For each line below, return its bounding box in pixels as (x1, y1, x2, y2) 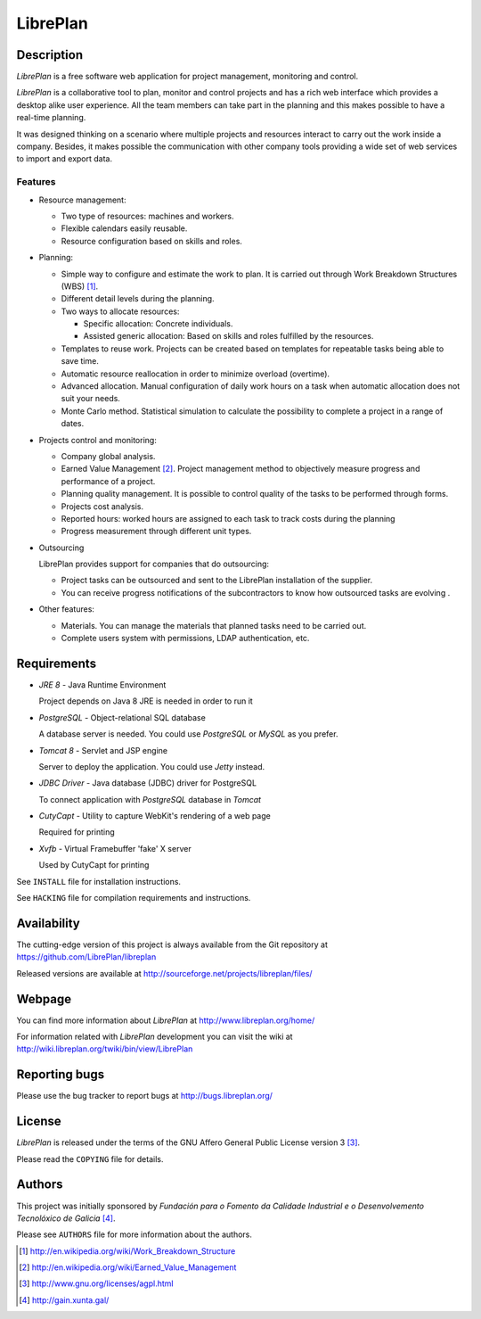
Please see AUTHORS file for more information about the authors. (16, 1229, 253, 1240)
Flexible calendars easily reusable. (61, 223, 188, 234)
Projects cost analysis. (61, 500, 144, 512)
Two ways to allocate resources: (61, 306, 180, 317)
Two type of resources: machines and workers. (61, 210, 234, 221)
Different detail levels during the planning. (61, 293, 215, 304)
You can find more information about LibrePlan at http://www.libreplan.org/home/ (16, 1015, 315, 1026)
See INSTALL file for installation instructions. (16, 876, 182, 886)
